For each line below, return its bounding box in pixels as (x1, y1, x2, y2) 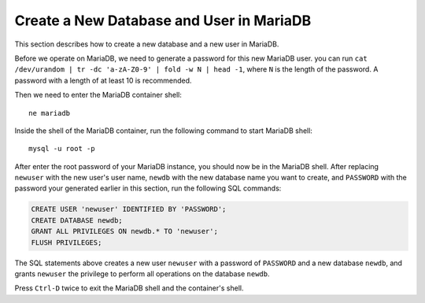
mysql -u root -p (28, 144, 95, 153)
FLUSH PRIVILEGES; (31, 238, 102, 247)
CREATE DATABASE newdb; (31, 216, 124, 224)
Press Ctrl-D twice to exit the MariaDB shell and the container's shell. (14, 283, 244, 293)
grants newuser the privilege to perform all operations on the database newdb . (14, 268, 270, 279)
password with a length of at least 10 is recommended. (14, 76, 192, 85)
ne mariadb (28, 109, 71, 117)
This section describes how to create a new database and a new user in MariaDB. (14, 39, 279, 49)
